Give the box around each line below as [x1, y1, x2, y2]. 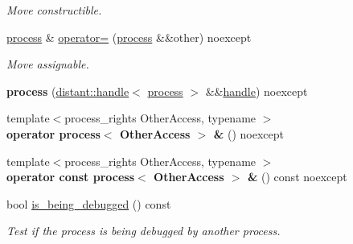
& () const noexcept [247, 168, 347, 185]
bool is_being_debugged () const [6, 195, 171, 212]
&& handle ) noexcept [205, 82, 308, 99]
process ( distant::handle [6, 82, 129, 99]
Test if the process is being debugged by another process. [6, 222, 281, 239]
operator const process [6, 168, 135, 185]
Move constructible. [6, 2, 102, 18]
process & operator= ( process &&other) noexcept [6, 28, 252, 45]
